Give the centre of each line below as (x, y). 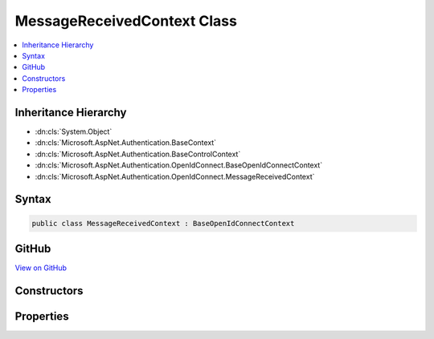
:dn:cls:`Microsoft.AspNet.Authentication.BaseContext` (126, 143)
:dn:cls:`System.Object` (74, 131)
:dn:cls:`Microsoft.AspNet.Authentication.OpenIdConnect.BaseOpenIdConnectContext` (179, 165)
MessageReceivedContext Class (126, 21)
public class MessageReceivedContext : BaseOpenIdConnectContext (163, 223)
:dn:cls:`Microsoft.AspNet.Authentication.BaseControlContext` (138, 154)
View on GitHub (41, 268)
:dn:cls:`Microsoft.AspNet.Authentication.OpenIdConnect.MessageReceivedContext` (175, 176)
